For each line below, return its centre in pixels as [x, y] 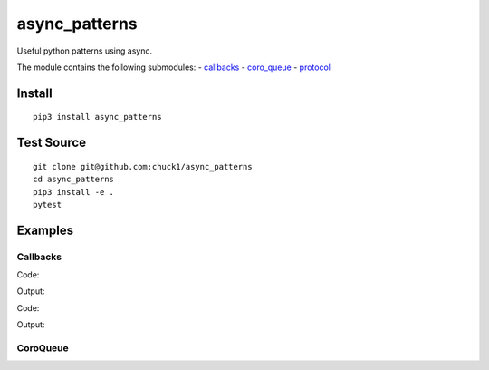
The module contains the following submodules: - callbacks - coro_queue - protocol [173, 67]
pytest [48, 204]
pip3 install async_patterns [97, 117]
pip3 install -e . [74, 192]
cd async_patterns [74, 180]
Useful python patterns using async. [85, 51]
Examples [45, 230]
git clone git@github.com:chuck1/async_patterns [143, 166]
